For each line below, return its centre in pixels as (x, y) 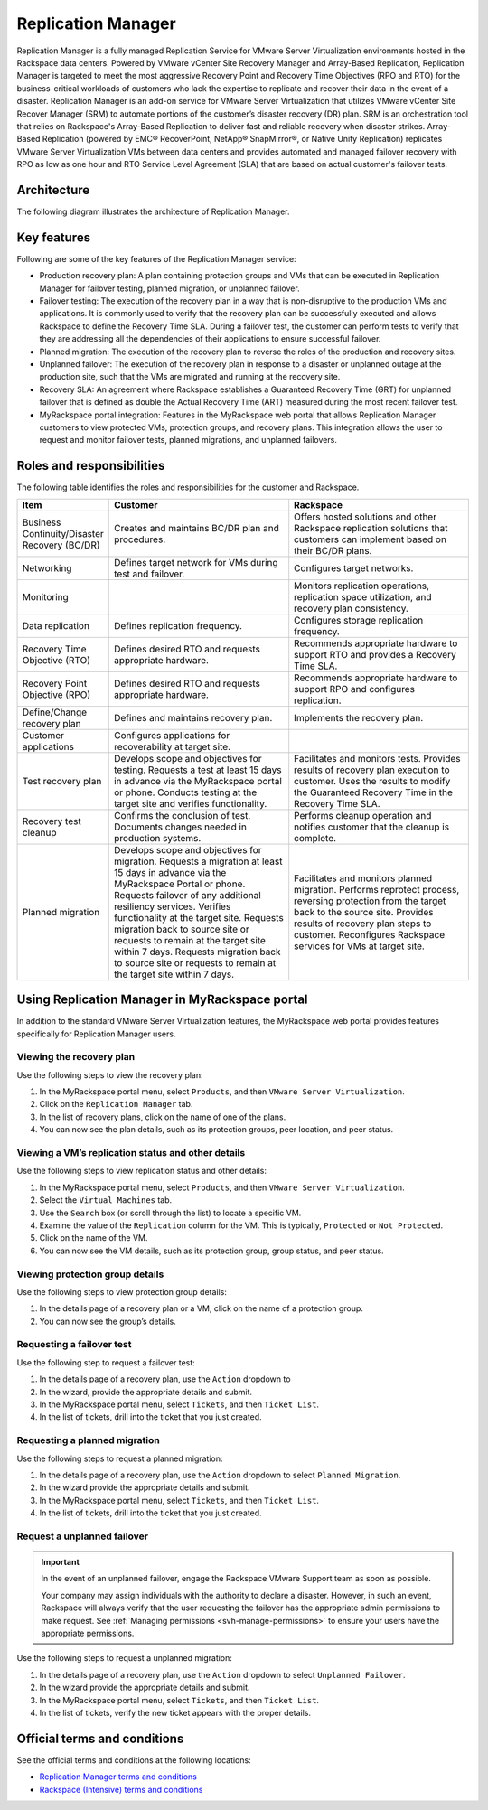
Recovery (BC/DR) (61, 545)
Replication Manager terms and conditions (118, 1777)
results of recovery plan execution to (372, 770)
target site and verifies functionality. (190, 803)
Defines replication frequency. (178, 625)
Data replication (56, 625)
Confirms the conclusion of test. (182, 815)
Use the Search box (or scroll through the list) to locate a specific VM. (170, 1213)
